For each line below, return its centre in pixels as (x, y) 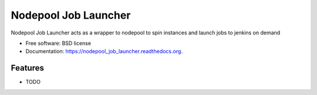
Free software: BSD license (58, 43)
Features (27, 68)
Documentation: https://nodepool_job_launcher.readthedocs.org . (104, 51)
